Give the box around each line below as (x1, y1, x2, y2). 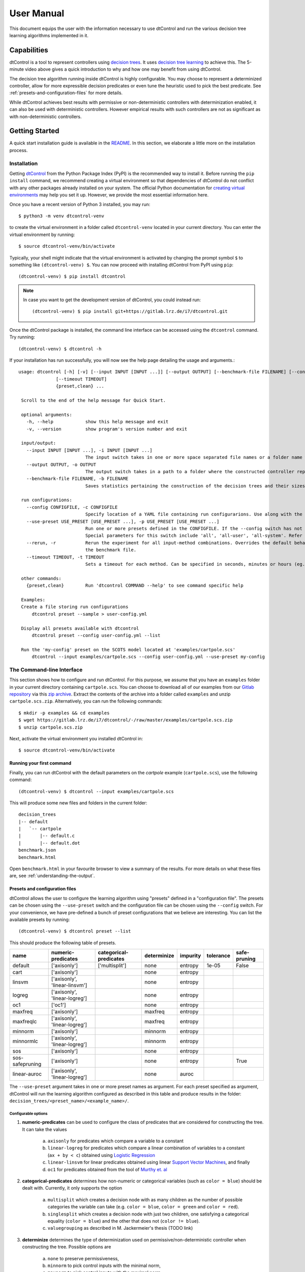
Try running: (9, 334, 35, 340)
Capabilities (9, 46, 48, 54)
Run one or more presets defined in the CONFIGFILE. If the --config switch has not (85, 526, 302, 532)
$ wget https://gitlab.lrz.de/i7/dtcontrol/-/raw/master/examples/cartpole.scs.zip (18, 717, 233, 723)
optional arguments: (21, 412, 72, 417)
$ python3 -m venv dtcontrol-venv (18, 213, 104, 219)
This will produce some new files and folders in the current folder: (9, 799, 147, 806)
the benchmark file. (85, 547, 137, 553)
